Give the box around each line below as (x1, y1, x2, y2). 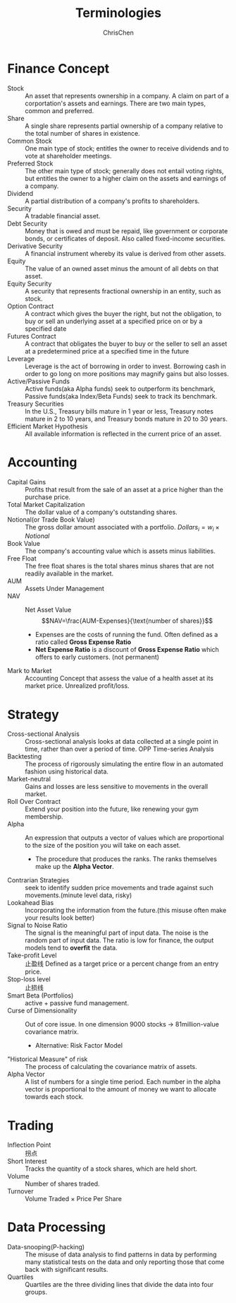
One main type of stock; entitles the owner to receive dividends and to (25, 144, 229, 153)
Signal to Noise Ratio (7, 921, 68, 930)
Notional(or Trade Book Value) (7, 515, 95, 524)
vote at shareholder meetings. (25, 151, 112, 160)
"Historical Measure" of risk (7, 1055, 88, 1063)
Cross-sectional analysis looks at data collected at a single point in (25, 737, 218, 746)
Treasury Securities (7, 399, 65, 408)
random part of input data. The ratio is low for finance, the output (25, 936, 214, 945)
